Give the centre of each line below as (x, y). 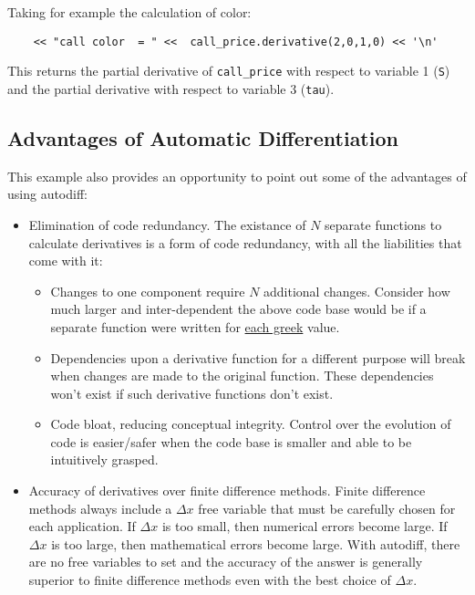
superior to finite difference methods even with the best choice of (210, 580)
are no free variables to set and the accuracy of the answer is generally (226, 562)
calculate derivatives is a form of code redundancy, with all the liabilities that (245, 242)
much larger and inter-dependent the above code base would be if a (238, 309)
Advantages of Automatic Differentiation (203, 137)
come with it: (66, 261)
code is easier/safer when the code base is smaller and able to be (231, 441)
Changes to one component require (148, 291)
